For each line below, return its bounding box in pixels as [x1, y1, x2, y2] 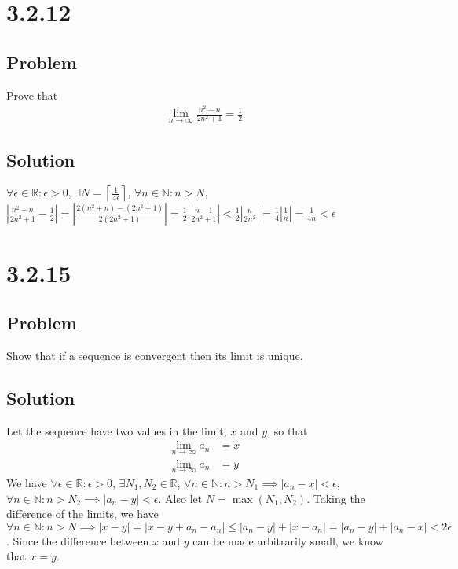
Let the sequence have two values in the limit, [6, 422, 227, 439]
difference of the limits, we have [6, 505, 159, 522]
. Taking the [306, 490, 365, 506]
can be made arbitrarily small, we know [192, 532, 383, 549]
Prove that [6, 86, 58, 103]
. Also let [158, 490, 203, 506]
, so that [267, 422, 308, 439]
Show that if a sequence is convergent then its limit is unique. [6, 347, 303, 364]
